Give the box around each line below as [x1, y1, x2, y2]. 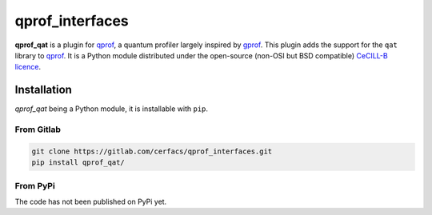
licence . [14, 62, 42, 72]
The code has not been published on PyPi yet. [14, 197, 167, 206]
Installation [14, 83, 72, 97]
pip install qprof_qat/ [31, 158, 126, 167]
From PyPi [14, 180, 55, 191]
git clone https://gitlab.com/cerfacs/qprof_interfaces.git [31, 146, 273, 156]
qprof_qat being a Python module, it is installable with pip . [14, 104, 208, 113]
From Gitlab [14, 124, 62, 135]
